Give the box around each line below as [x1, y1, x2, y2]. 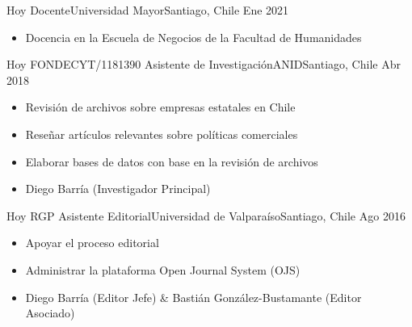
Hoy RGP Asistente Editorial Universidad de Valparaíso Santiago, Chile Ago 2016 [6, 207, 406, 224]
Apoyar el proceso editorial [25, 234, 159, 251]
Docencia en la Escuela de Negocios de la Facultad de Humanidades [25, 28, 362, 45]
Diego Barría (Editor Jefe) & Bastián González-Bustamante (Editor [25, 288, 362, 305]
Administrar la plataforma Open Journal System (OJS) [25, 261, 301, 278]
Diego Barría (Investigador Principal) [25, 180, 211, 197]
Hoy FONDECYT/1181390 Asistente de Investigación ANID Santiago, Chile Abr [6, 56, 401, 73]
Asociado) [25, 304, 75, 321]
